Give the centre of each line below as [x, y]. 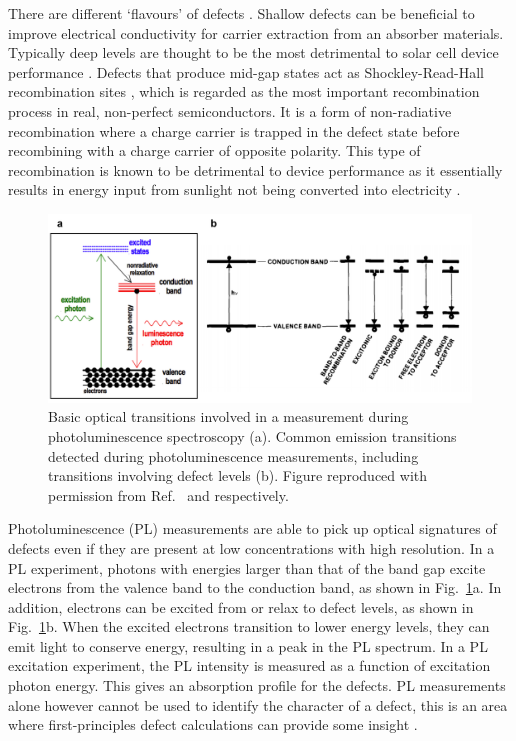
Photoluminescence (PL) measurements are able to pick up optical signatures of [252, 528]
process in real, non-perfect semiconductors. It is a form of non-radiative [230, 110]
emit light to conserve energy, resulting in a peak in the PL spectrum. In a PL [248, 645]
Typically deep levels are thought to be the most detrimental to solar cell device [253, 52]
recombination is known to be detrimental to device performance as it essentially [255, 169]
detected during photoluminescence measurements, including [233, 455]
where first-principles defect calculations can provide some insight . [213, 724]
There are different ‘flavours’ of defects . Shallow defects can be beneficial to [241, 13]
